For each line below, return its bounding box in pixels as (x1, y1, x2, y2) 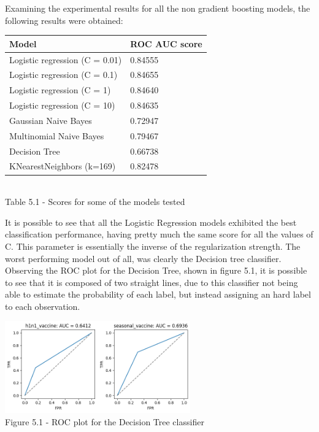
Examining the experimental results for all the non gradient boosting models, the (5, 2, 310, 14)
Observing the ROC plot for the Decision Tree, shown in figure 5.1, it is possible (5, 264, 307, 277)
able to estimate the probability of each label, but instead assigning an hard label (5, 288, 311, 301)
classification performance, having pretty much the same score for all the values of (5, 228, 313, 241)
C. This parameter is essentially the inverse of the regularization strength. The (5, 239, 301, 252)
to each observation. (5, 299, 80, 312)
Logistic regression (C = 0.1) (9, 68, 118, 81)
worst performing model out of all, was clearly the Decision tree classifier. (5, 252, 282, 264)
